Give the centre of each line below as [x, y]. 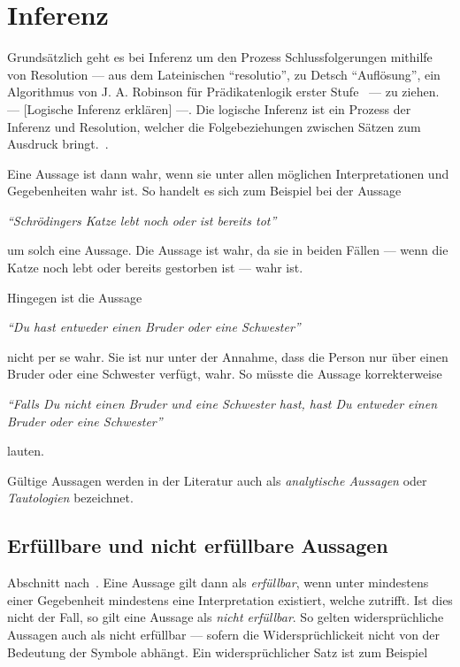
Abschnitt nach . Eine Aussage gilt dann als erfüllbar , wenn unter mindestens [218, 583]
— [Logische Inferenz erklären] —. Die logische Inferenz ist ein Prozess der [209, 108]
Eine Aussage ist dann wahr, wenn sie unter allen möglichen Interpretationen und [228, 173]
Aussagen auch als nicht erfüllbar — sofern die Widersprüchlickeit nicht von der [224, 634]
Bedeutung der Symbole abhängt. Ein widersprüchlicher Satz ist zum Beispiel [218, 652]
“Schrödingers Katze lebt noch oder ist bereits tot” [142, 220]
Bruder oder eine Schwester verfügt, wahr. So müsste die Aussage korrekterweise [225, 374]
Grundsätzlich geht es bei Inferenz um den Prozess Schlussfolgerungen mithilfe [220, 57]
